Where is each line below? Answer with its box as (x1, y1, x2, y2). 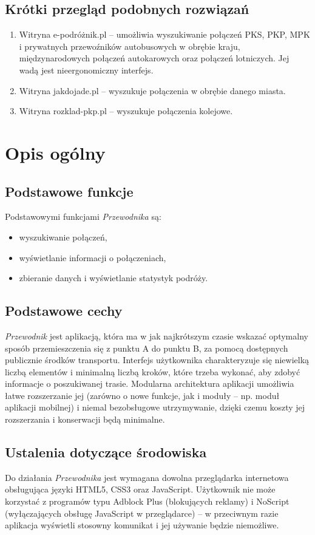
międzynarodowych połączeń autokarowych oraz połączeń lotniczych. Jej (19, 52, 290, 64)
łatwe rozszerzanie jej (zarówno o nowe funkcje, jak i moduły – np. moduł (5, 389, 280, 401)
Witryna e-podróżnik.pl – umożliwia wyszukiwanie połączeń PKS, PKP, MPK (19, 28, 310, 41)
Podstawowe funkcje (5, 182, 134, 200)
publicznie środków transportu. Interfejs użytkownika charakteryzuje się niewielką (5, 353, 310, 366)
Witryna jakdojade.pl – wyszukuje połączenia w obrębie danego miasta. (19, 84, 286, 97)
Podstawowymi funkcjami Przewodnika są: (5, 210, 161, 223)
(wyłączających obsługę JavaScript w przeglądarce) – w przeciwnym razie (5, 506, 279, 519)
